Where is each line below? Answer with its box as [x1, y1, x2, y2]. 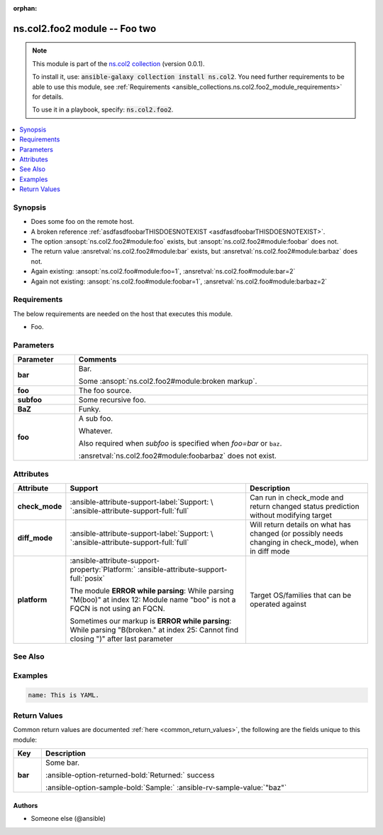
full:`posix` [70, 573, 106, 583]
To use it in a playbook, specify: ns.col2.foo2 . [32, 105, 174, 114]
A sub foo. [78, 414, 113, 424]
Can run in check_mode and [249, 492, 344, 502]
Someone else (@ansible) [30, 814, 106, 823]
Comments [78, 355, 117, 365]
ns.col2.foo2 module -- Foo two [13, 22, 157, 35]
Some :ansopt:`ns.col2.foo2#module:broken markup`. [78, 377, 257, 387]
